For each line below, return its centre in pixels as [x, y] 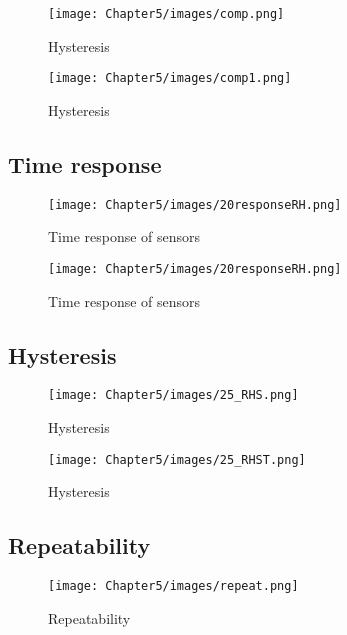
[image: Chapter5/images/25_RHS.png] [173, 395]
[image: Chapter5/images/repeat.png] [173, 586]
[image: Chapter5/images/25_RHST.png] [177, 459]
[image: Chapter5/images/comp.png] [166, 14]
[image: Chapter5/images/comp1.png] [170, 78]
